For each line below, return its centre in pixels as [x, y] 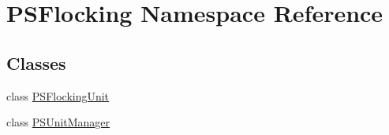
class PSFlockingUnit [58, 95]
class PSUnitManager [58, 122]
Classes [36, 62]
